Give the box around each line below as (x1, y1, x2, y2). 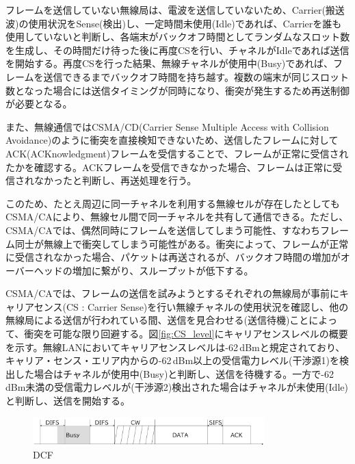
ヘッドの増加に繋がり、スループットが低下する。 (34, 263, 254, 277)
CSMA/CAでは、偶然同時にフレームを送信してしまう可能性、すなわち (5, 222, 320, 237)
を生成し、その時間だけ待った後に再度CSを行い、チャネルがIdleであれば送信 (5, 42, 350, 57)
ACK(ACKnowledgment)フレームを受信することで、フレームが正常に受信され (5, 146, 349, 160)
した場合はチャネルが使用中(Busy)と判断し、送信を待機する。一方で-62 (14, 366, 334, 381)
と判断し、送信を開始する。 (5, 394, 130, 408)
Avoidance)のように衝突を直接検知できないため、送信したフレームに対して (5, 133, 339, 147)
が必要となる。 (5, 96, 73, 111)
